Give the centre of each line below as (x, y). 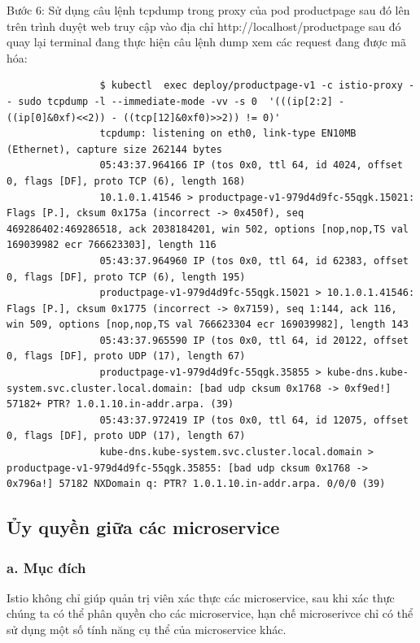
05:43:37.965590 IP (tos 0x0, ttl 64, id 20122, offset (254, 340)
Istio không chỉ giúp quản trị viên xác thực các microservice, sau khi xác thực (201, 597)
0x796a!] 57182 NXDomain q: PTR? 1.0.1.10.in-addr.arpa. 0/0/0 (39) (196, 484)
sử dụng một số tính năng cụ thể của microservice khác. (147, 629)
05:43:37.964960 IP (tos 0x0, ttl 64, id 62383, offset (254, 261)
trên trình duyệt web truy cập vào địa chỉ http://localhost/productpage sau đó (204, 26)
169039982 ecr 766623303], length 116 (112, 245)
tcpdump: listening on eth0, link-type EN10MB (228, 134)
